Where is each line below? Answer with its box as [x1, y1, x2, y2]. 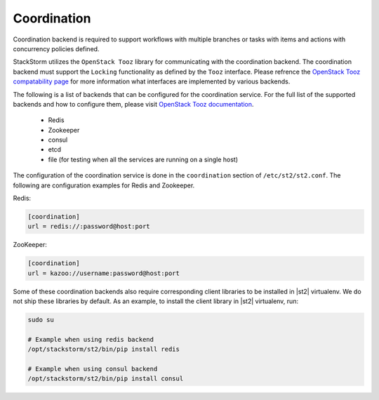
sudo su [27, 316, 54, 324]
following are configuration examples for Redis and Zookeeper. [13, 181, 195, 189]
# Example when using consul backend [27, 365, 158, 373]
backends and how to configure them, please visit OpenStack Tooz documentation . [13, 100, 254, 108]
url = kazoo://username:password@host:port [27, 269, 180, 277]
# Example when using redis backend [27, 335, 154, 343]
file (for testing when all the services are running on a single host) [48, 155, 239, 164]
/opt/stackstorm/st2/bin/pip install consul [27, 375, 184, 382]
